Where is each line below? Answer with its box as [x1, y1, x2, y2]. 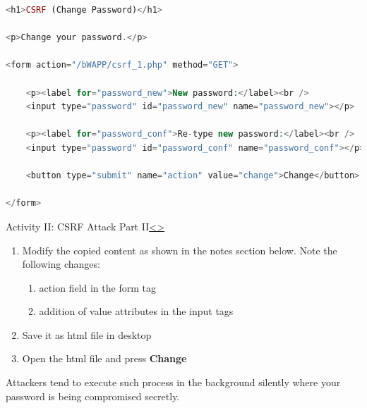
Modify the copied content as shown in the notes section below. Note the [22, 242, 337, 257]
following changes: [22, 256, 100, 271]
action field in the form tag [39, 280, 156, 295]
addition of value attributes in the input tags [39, 304, 234, 319]
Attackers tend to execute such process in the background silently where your [6, 375, 341, 390]
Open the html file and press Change [22, 351, 187, 366]
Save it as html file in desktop [22, 327, 152, 342]
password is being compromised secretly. [6, 388, 180, 403]
